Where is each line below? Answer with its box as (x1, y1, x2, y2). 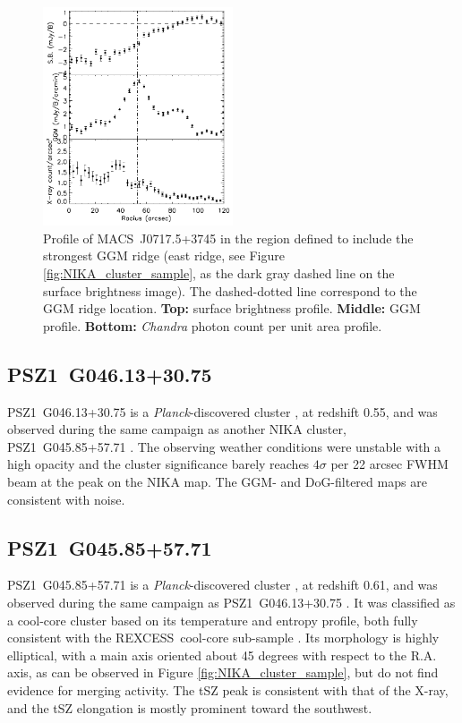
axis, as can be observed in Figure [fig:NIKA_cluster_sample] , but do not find (7, 663, 439, 682)
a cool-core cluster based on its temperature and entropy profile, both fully (7, 610, 418, 629)
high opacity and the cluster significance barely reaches (7, 455, 310, 473)
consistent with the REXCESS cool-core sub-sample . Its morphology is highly (7, 628, 440, 647)
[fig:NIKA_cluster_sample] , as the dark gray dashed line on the (43, 264, 395, 283)
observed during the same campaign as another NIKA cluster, (7, 420, 346, 438)
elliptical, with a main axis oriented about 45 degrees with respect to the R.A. (7, 645, 437, 664)
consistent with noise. (7, 489, 125, 508)
